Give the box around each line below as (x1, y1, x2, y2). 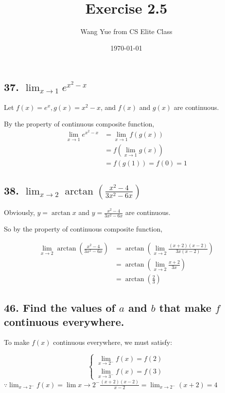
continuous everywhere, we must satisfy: (53, 337, 173, 347)
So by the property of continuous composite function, (4, 224, 163, 234)
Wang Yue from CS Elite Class (80, 26, 173, 36)
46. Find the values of (4, 300, 115, 315)
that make (159, 300, 211, 315)
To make (4, 337, 30, 347)
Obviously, (4, 207, 35, 217)
